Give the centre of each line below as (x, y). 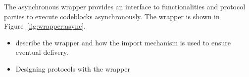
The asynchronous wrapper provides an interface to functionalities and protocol (125, 6)
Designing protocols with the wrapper (73, 68)
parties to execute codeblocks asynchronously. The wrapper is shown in (112, 16)
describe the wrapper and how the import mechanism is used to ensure (123, 42)
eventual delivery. (42, 52)
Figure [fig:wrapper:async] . (45, 26)
